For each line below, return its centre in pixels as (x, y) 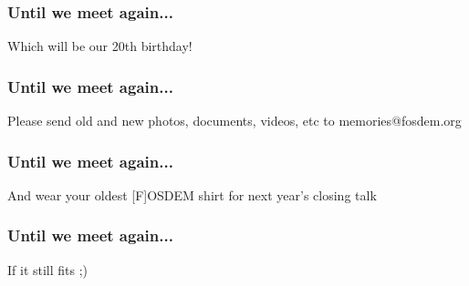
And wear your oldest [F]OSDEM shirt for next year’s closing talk (192, 194)
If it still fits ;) (48, 269)
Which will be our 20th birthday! (100, 46)
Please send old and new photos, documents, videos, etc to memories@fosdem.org (234, 121)
